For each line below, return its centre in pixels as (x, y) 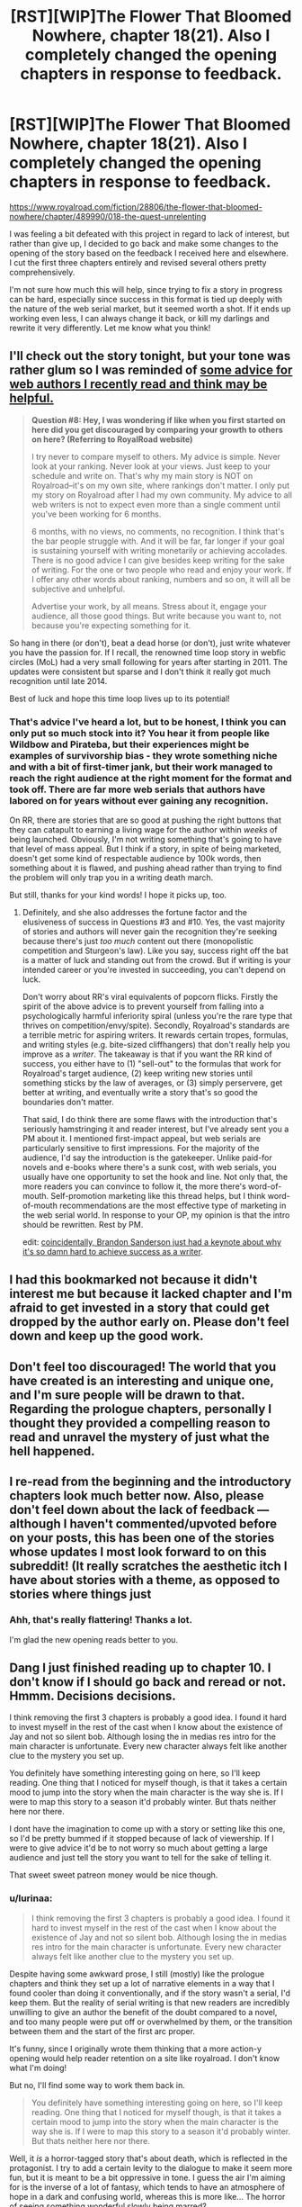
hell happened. (53, 1451)
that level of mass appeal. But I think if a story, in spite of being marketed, (145, 849)
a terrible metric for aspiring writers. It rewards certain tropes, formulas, (155, 1035)
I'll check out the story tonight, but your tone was (150, 356)
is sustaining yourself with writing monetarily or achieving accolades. (159, 550)
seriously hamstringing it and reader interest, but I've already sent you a (155, 1129)
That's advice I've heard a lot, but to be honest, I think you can (148, 722)
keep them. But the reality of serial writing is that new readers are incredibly (150, 2002)
